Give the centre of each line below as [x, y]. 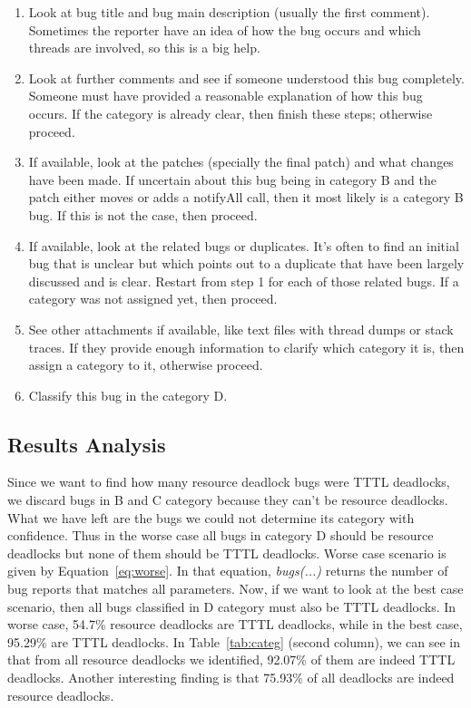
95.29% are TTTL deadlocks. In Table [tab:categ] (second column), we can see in [234, 641]
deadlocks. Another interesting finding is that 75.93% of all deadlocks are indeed [231, 678]
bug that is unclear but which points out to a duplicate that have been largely [246, 263]
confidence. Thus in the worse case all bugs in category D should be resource [221, 535]
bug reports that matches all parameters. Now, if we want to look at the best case [235, 589]
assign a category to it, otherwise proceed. [146, 365]
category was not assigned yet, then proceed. [153, 299]
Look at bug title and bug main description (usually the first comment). [229, 12]
